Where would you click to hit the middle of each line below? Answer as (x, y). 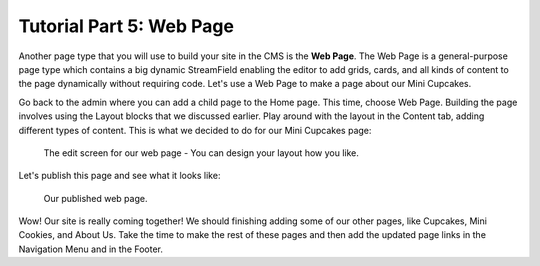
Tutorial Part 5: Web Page (126, 26)
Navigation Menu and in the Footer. (91, 249)
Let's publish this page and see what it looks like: (119, 176)
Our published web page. (95, 198)
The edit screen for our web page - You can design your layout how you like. (201, 152)
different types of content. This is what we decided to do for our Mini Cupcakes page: (195, 130)
